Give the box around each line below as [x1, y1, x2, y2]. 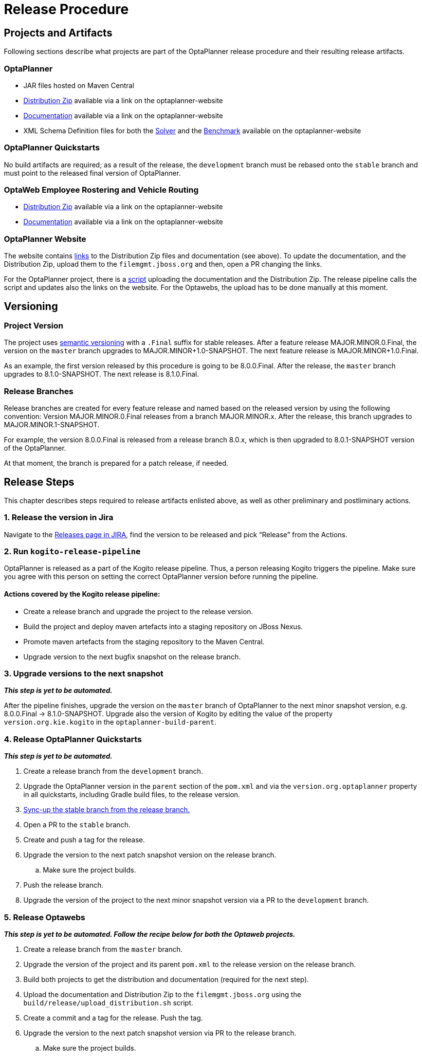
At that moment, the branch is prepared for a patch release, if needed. [4, 459, 229, 468]
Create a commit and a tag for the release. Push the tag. [23, 1013, 203, 1022]
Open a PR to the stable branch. [23, 820, 130, 829]
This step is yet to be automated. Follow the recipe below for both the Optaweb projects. [4, 929, 295, 938]
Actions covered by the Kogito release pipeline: [4, 590, 160, 599]
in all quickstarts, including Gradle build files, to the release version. [23, 790, 240, 799]
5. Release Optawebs [4, 912, 85, 922]
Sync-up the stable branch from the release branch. [23, 805, 190, 814]
